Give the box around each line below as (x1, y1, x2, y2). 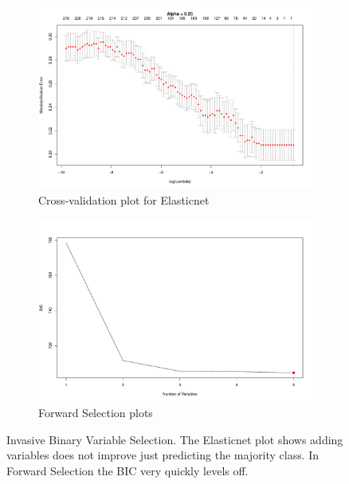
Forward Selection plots (38, 404, 153, 420)
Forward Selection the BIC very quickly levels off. (6, 462, 249, 478)
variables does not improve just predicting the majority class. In (6, 447, 320, 463)
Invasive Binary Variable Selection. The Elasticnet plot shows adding (6, 431, 343, 447)
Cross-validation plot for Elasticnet (38, 191, 210, 208)
